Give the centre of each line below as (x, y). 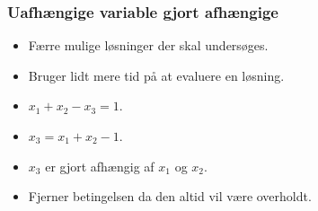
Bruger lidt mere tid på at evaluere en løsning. (156, 75)
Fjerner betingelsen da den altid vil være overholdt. (170, 196)
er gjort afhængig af (100, 166)
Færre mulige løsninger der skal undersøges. (148, 45)
